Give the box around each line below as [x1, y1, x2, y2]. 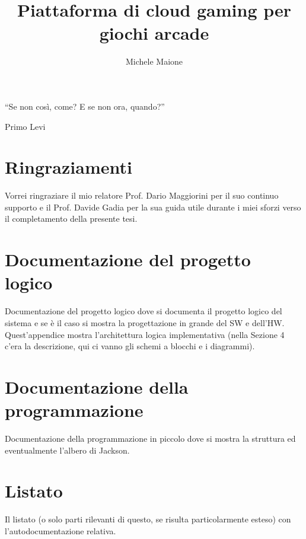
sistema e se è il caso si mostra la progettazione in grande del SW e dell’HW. [5, 316, 285, 328]
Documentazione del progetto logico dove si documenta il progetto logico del [5, 305, 282, 317]
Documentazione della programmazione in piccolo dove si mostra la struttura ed [5, 432, 296, 444]
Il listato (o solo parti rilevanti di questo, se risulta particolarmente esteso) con [5, 513, 291, 525]
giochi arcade [99, 21, 209, 45]
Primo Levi [5, 120, 46, 132]
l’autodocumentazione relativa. [5, 524, 116, 537]
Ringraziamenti [5, 155, 132, 179]
